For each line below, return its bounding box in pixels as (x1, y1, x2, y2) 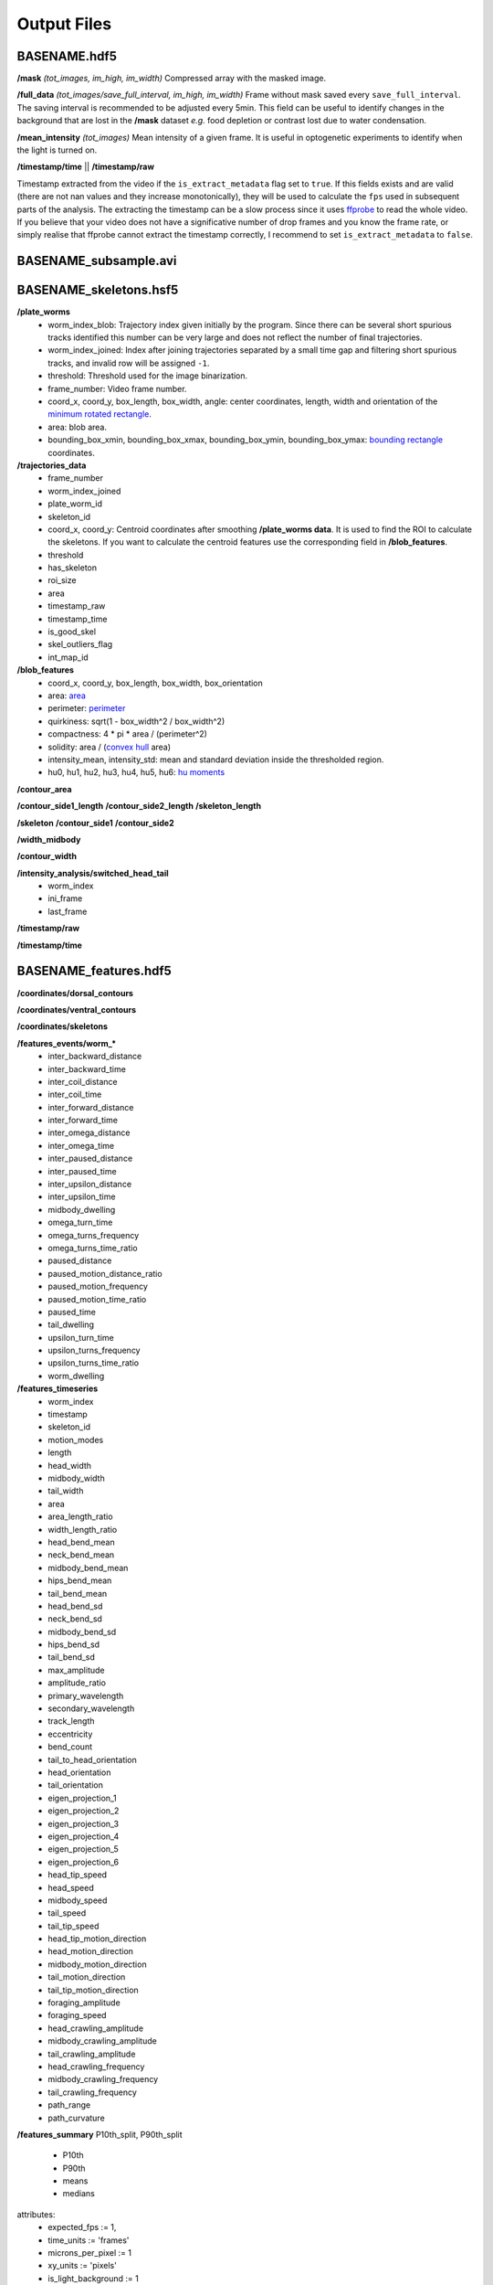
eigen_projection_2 (47, 1805, 120, 1816)
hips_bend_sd (47, 1639, 100, 1650)
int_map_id (47, 652, 89, 663)
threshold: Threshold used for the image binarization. (47, 370, 248, 381)
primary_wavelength (47, 1690, 124, 1701)
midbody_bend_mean (47, 1562, 129, 1573)
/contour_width (16, 851, 78, 862)
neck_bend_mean (47, 1549, 115, 1560)
